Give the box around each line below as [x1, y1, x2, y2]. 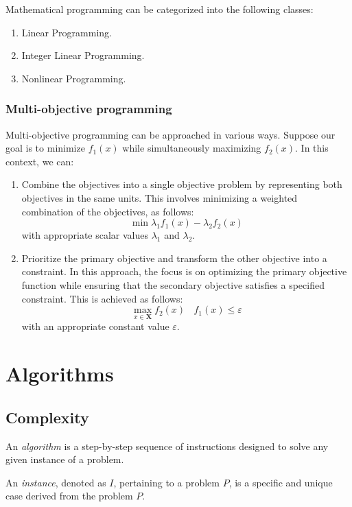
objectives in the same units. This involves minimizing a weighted [21, 190, 298, 204]
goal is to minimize [5, 141, 85, 155]
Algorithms [5, 359, 114, 388]
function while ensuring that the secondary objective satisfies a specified [21, 277, 325, 292]
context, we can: [5, 154, 74, 168]
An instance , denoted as [5, 475, 106, 489]
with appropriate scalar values [21, 228, 149, 242]
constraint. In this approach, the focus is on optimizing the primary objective [21, 264, 347, 279]
